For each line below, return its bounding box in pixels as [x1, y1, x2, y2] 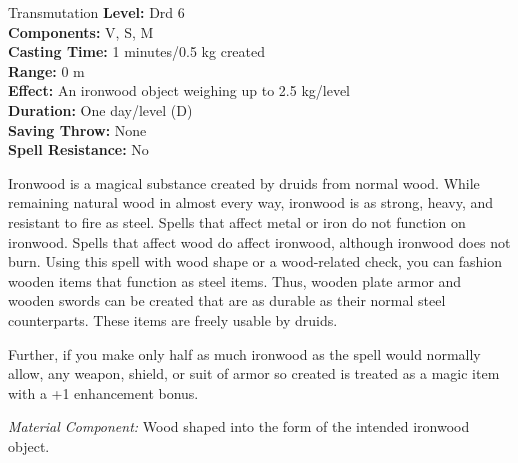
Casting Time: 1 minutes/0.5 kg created [8, 41, 266, 62]
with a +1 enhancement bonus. [8, 382, 199, 403]
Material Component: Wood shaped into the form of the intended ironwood [8, 416, 470, 437]
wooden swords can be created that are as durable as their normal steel [8, 290, 446, 311]
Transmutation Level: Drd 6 [8, 2, 185, 22]
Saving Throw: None [8, 119, 147, 140]
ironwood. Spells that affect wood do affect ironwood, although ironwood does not [8, 231, 511, 252]
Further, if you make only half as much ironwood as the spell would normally [8, 343, 481, 364]
